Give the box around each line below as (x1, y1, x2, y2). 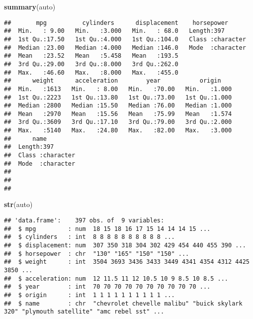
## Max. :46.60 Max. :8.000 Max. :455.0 (4, 69, 178, 76)
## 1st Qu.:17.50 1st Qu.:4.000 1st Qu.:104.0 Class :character (4, 35, 246, 43)
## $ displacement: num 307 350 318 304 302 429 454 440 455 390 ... (4, 241, 246, 249)
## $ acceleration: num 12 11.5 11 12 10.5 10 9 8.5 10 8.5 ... (4, 275, 229, 282)
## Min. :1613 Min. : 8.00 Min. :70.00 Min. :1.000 (4, 85, 232, 93)
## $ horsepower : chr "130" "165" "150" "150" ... (4, 250, 189, 257)
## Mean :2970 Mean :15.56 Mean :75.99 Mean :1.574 (4, 110, 232, 117)
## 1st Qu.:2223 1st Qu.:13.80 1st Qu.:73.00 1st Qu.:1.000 (4, 94, 232, 101)
